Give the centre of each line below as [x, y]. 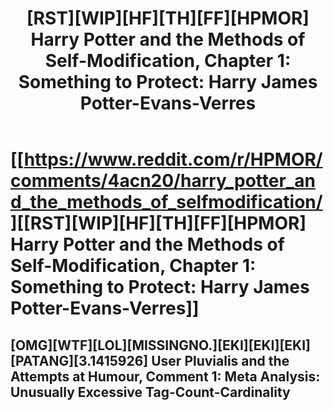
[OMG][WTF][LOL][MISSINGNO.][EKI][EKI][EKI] [160, 345]
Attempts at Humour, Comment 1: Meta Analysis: [165, 376]
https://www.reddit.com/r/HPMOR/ [173, 159]
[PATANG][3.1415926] [79, 360]
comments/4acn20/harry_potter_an [163, 181]
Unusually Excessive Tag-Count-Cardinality [150, 392]
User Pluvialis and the [220, 360]
